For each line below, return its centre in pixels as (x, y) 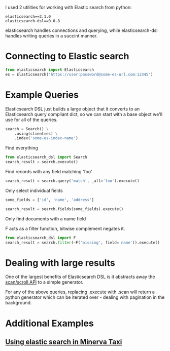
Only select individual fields (34, 190)
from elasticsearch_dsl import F (41, 238)
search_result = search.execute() (42, 162)
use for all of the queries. (31, 120)
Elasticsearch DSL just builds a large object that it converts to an (73, 109)
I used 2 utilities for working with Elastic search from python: (69, 7)
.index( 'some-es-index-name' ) (46, 138)
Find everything (22, 148)
